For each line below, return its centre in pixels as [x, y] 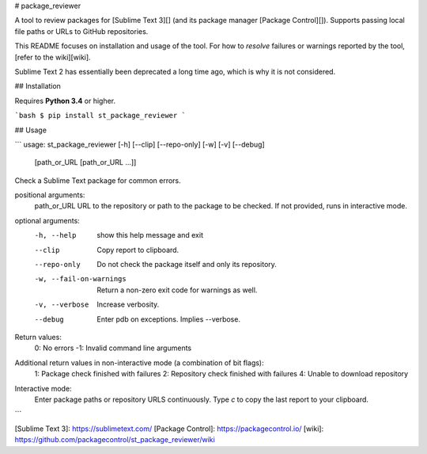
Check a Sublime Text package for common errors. [98, 180]
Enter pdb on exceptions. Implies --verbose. [169, 319]
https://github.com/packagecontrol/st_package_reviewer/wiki [115, 440]
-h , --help [55, 235]
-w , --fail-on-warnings [80, 279]
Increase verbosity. [128, 304]
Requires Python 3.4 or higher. [65, 101]
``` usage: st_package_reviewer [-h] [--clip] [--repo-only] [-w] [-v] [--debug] [140, 144]
